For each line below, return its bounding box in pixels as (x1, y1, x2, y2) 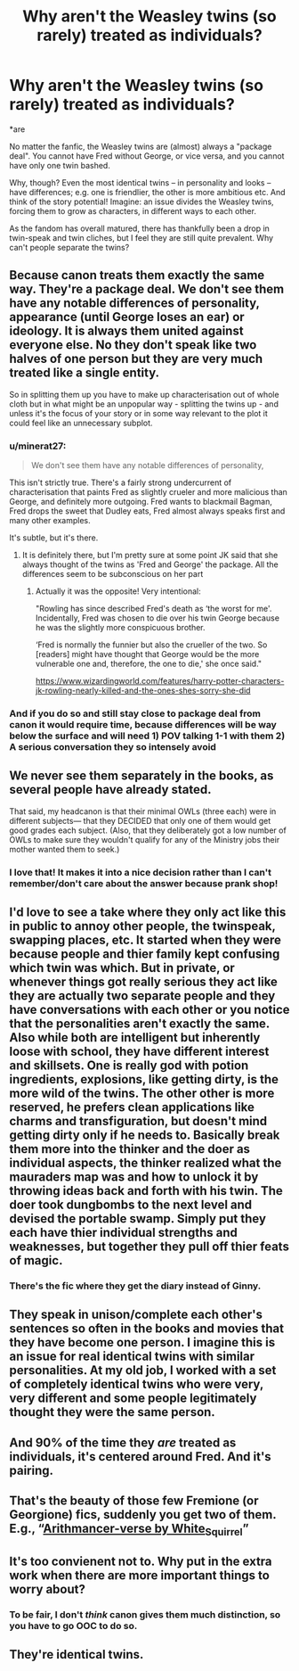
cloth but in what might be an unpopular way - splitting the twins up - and (9, 399, 279, 409)
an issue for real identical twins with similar (9, 1349, 255, 1364)
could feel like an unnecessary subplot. (9, 417, 153, 428)
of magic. (9, 1253, 63, 1268)
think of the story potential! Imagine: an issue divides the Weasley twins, (9, 196, 274, 207)
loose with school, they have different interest (9, 1044, 270, 1059)
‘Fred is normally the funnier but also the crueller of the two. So (35, 639, 268, 650)
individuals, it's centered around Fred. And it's (9, 1449, 271, 1464)
